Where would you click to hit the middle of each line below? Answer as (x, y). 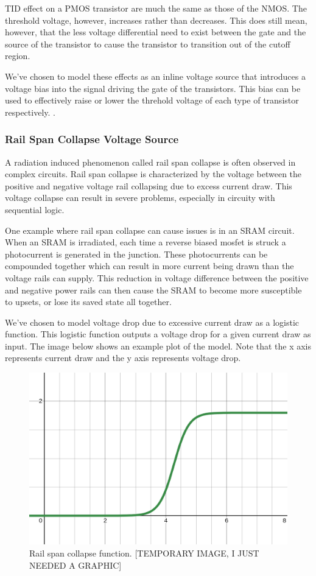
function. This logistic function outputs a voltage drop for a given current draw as (158, 334)
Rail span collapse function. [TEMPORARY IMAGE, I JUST (144, 553)
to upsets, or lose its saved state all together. (88, 302)
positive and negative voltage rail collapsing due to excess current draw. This (149, 185)
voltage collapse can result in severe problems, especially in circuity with (140, 198)
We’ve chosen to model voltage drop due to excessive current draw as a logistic (152, 322)
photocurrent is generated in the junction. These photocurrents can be (136, 254)
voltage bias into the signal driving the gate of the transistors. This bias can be (153, 88)
